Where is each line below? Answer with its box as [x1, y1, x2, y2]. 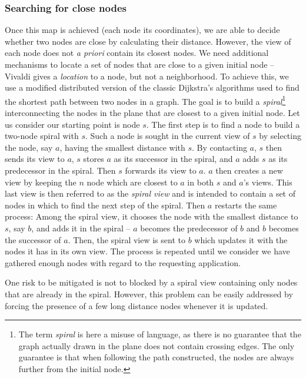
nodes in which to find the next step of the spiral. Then [5, 198, 205, 211]
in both [187, 175, 214, 188]
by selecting [259, 130, 301, 142]
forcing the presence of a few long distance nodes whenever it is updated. [5, 299, 268, 311]
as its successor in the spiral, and [114, 152, 233, 165]
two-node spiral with [5, 130, 79, 142]
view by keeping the [5, 175, 76, 188]
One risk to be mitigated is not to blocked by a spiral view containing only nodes [5, 276, 298, 289]
